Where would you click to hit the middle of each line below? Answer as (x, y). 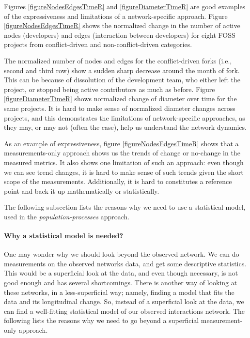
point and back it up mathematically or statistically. (82, 191)
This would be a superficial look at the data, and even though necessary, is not (121, 273)
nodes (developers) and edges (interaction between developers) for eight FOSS (120, 35)
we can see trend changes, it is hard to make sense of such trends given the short (124, 172)
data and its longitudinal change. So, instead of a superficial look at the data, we (124, 301)
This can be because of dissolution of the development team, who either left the (122, 80)
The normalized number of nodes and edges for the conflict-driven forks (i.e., (118, 60)
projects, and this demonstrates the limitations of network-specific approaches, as (125, 117)
